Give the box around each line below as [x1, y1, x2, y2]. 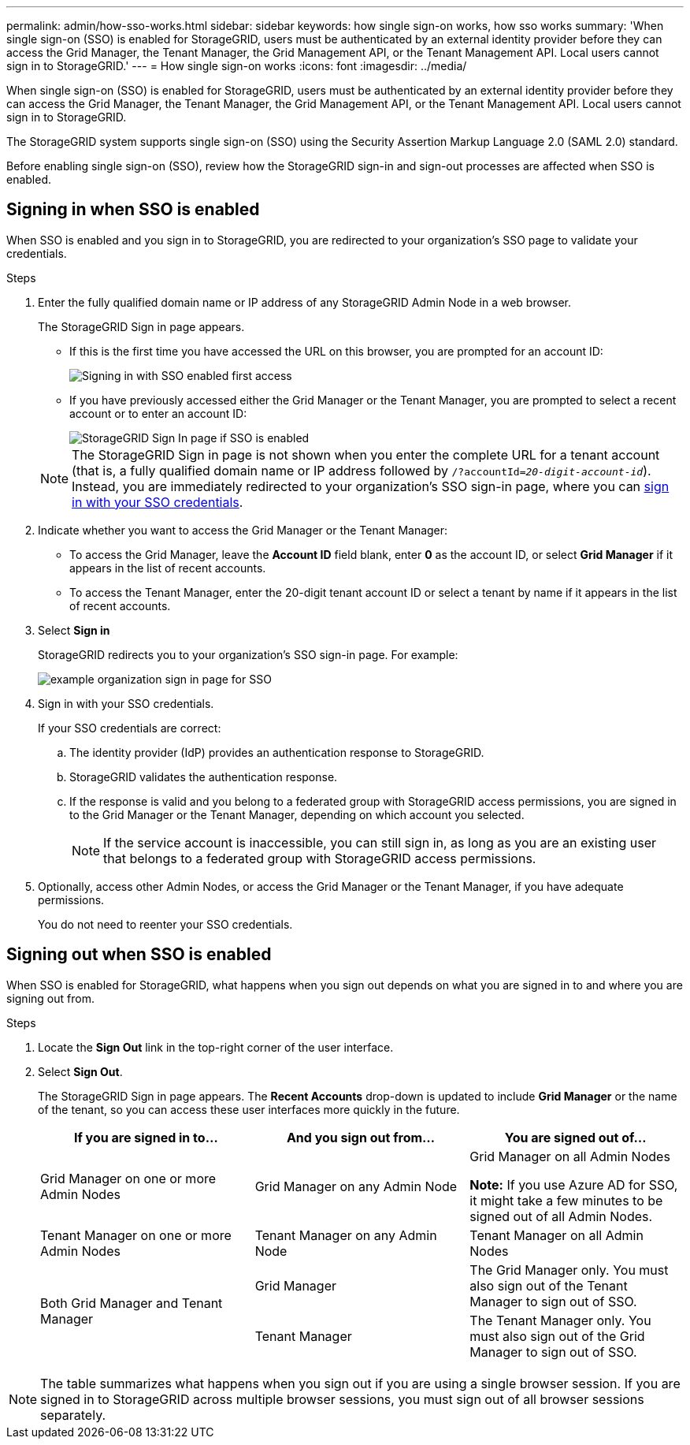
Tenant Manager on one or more [40, 1227, 232, 1243]
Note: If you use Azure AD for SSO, [469, 1176, 678, 1193]
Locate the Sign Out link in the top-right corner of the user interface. [38, 1040, 394, 1054]
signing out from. [6, 991, 95, 1005]
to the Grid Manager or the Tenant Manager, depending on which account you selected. [69, 807, 525, 821]
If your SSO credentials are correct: [38, 721, 221, 735]
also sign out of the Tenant [469, 1277, 628, 1294]
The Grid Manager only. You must [469, 1261, 669, 1278]
